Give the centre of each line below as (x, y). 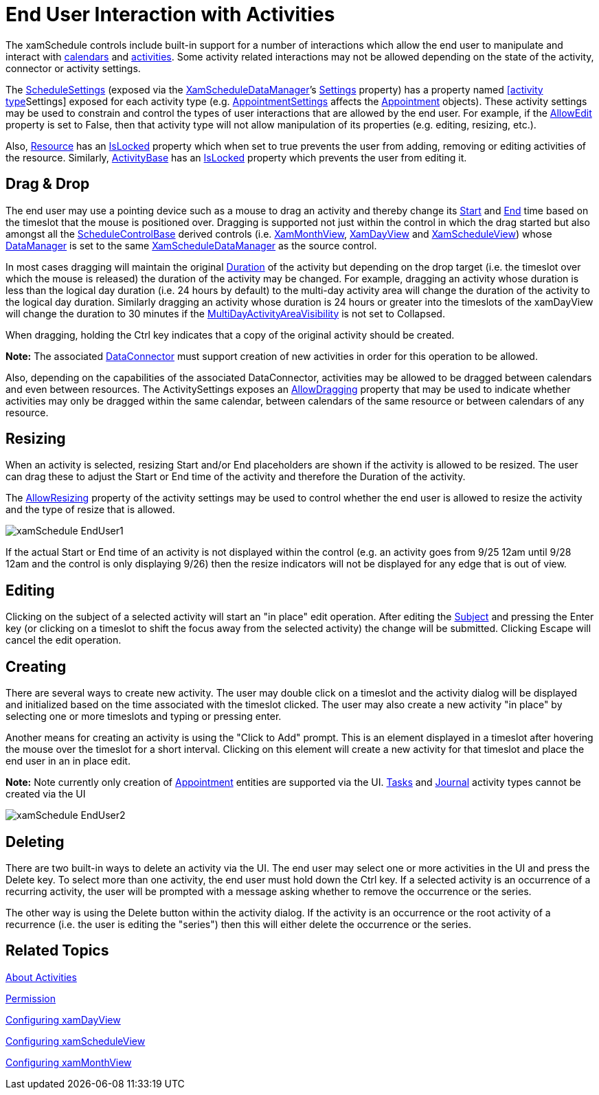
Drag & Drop (48, 184)
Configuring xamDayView (63, 1019)
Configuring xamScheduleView (76, 1041)
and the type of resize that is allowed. (90, 510)
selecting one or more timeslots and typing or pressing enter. (144, 716)
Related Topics (57, 951)
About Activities (41, 977)
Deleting (35, 842)
